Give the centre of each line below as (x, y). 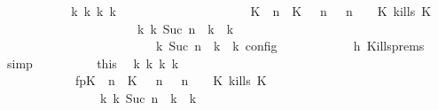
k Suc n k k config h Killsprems (290, 46)
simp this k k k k (93, 63)
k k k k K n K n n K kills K (251, 11)
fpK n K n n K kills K (171, 80)
